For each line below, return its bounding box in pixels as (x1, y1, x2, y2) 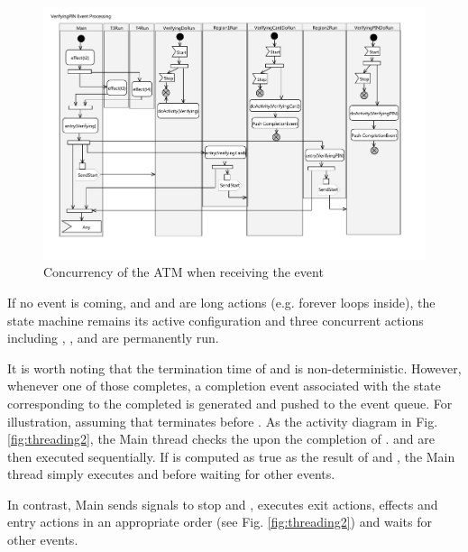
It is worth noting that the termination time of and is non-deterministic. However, (7, 358, 462, 377)
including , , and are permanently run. (7, 328, 219, 347)
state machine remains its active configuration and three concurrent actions (7, 310, 424, 329)
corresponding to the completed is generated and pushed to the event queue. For (7, 393, 453, 412)
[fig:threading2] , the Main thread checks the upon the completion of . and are (7, 429, 435, 448)
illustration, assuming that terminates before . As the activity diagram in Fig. (7, 411, 438, 430)
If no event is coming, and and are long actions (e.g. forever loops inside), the (7, 292, 436, 311)
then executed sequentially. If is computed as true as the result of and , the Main (7, 446, 455, 465)
